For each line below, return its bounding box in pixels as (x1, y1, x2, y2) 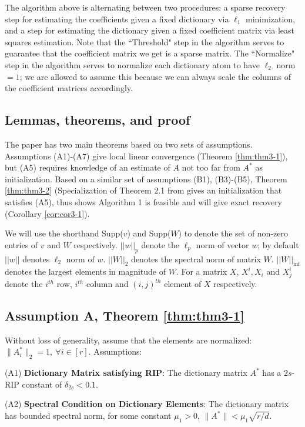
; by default (257, 238, 299, 251)
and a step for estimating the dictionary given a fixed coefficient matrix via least (5, 24, 295, 36)
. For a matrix (176, 265, 227, 278)
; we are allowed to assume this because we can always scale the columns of (19, 70, 291, 82)
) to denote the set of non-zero (178, 227, 288, 239)
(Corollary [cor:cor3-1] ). (5, 207, 90, 219)
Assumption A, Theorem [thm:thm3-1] (5, 306, 244, 325)
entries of (5, 238, 38, 251)
